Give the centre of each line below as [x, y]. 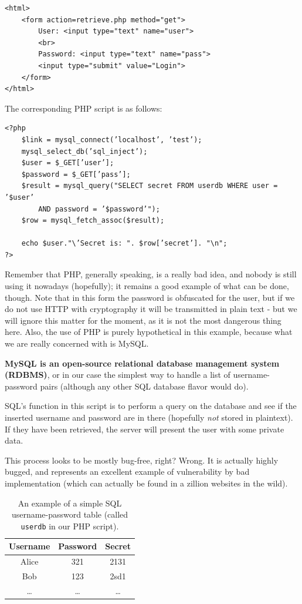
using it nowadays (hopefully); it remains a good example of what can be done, [147, 286]
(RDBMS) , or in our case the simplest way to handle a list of [118, 375]
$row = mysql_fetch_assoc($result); [93, 221]
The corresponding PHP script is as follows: [84, 108]
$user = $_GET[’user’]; [68, 163]
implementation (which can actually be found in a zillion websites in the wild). [146, 483]
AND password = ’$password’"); [99, 209]
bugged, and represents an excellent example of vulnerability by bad [127, 472]
